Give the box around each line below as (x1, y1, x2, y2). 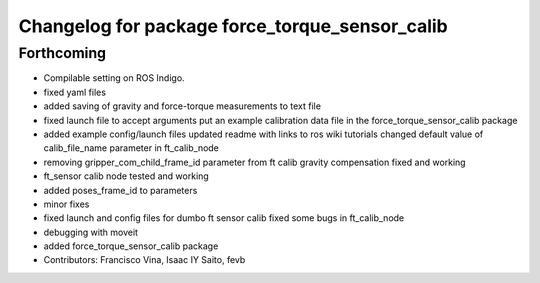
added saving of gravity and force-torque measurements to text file (43, 100, 322, 112)
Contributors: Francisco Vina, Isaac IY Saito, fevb (43, 254, 246, 266)
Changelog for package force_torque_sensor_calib (18, 15, 449, 37)
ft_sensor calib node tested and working (43, 170, 209, 182)
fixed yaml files (43, 86, 107, 98)
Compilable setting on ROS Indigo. (43, 72, 185, 84)
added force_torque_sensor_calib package (43, 240, 219, 252)
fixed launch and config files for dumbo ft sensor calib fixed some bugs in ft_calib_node (43, 212, 405, 224)
